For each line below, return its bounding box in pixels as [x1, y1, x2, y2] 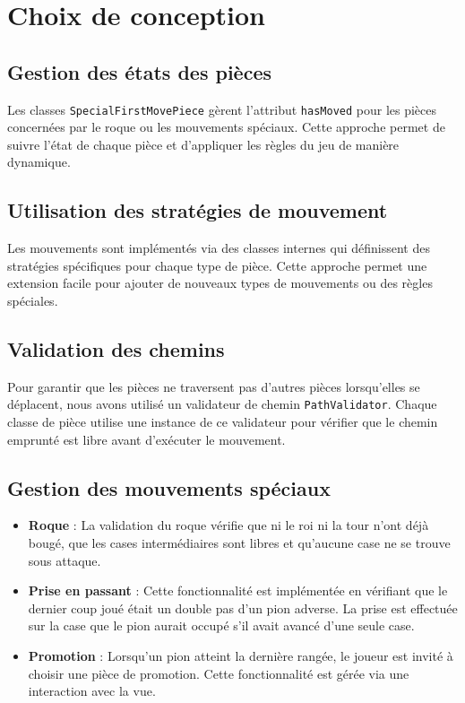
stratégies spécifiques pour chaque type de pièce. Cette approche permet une [7, 256, 427, 274]
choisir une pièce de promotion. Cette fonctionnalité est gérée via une [28, 664, 409, 682]
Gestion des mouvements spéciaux [7, 473, 331, 501]
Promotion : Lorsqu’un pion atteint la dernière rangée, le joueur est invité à [28, 647, 453, 664]
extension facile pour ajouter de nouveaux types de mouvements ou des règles [7, 273, 433, 292]
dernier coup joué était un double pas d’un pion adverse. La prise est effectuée [28, 598, 458, 617]
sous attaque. [28, 551, 101, 569]
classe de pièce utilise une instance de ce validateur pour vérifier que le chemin [7, 412, 438, 431]
